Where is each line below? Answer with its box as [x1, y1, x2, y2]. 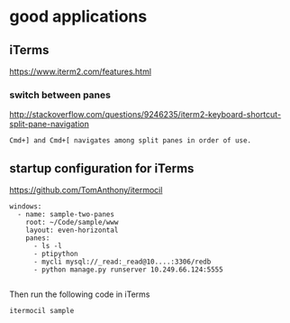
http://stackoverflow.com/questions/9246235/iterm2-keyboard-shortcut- [9, 109, 282, 120]
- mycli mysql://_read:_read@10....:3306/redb [32, 257, 212, 267]
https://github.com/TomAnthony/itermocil [9, 185, 163, 196]
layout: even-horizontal [25, 226, 119, 235]
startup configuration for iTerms [9, 161, 195, 176]
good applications [9, 6, 148, 27]
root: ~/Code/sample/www [25, 218, 119, 227]
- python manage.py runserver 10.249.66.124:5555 [32, 265, 223, 274]
